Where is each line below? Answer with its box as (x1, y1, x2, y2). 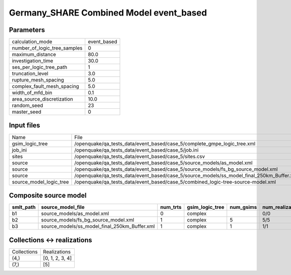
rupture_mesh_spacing (12, 77, 64, 84)
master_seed (12, 108, 41, 115)
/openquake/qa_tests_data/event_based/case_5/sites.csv (74, 153, 205, 160)
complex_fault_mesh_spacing (12, 83, 80, 90)
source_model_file (41, 204, 85, 211)
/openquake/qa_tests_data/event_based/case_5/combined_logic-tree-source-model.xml (74, 178, 276, 185)
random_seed (12, 102, 43, 109)
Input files (9, 121, 41, 130)
